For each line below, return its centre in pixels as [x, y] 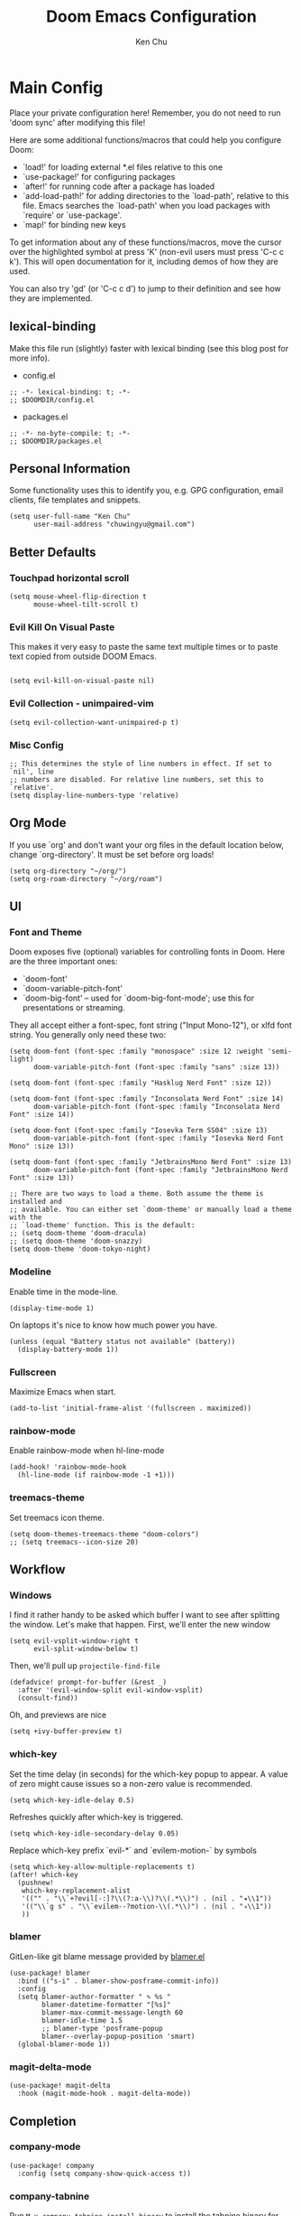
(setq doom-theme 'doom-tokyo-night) [80, 1249]
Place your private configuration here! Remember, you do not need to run [145, 113]
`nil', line [32, 771]
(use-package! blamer [50, 1973]
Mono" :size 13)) [42, 1146]
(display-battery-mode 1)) [68, 1349]
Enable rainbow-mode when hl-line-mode [87, 1451]
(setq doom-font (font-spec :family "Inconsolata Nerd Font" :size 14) [146, 1099]
